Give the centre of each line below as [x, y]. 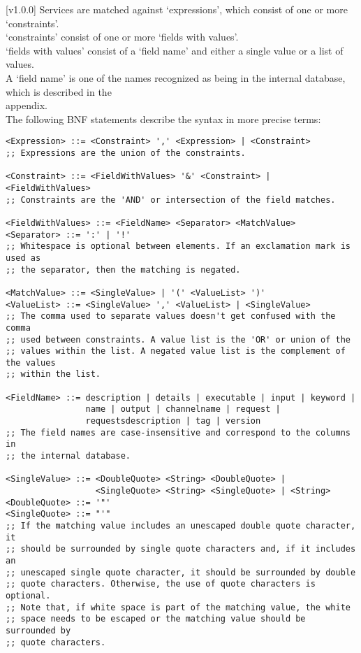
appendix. [27, 105]
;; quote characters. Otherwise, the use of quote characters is [161, 584]
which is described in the [59, 91]
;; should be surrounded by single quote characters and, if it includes [181, 549]
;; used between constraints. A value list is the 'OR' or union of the [178, 339]
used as [23, 258]
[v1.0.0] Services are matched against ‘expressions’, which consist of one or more [177, 9]
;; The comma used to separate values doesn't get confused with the [171, 316]
